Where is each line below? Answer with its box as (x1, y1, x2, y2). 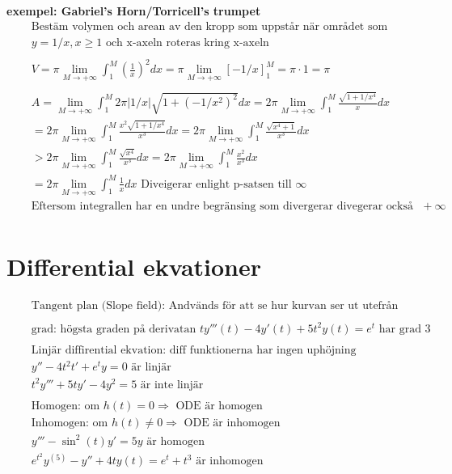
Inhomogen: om (31, 417, 108, 430)
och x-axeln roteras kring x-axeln (105, 36, 269, 49)
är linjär (131, 362, 171, 374)
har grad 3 (378, 323, 431, 335)
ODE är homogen (175, 400, 263, 413)
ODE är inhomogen (184, 417, 281, 430)
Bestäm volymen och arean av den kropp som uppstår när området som (31, 20, 388, 32)
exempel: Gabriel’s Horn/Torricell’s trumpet (6, 2, 261, 19)
